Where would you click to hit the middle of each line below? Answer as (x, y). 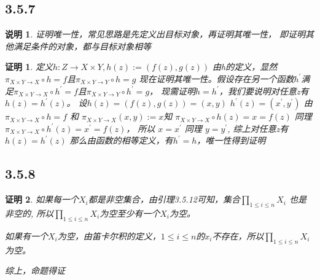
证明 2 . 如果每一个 (42, 199)
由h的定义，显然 (245, 67)
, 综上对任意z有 (258, 128)
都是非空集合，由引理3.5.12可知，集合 (164, 199)
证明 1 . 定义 (29, 67)
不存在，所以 (238, 235)
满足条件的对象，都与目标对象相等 (82, 46)
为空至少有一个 (130, 213)
